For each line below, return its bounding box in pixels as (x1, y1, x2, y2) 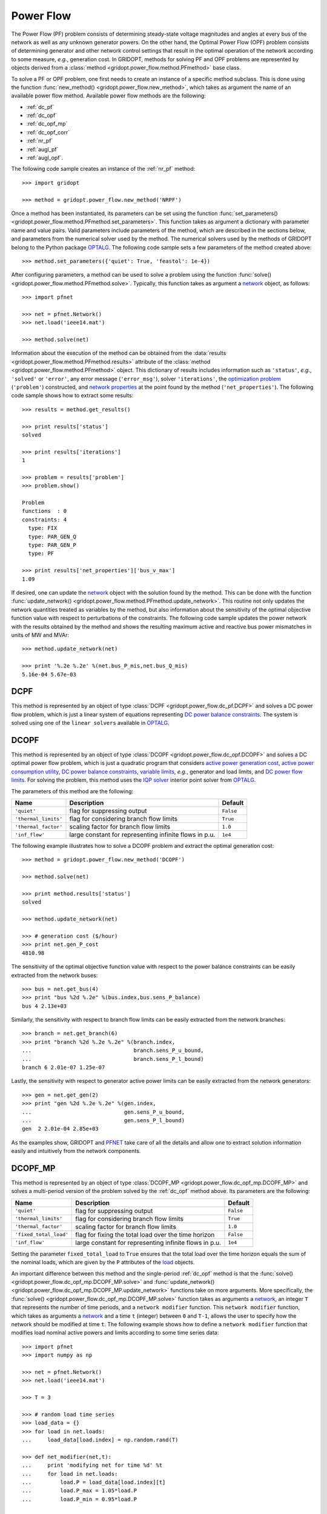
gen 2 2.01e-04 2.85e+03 (22, 1125, 99, 1132)
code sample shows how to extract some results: (11, 392, 134, 399)
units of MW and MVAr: (11, 631, 70, 638)
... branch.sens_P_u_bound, (22, 1047, 204, 1054)
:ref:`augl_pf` (26, 145, 59, 153)
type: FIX (28, 524, 58, 532)
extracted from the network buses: (11, 971, 98, 979)
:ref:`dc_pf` (26, 103, 54, 110)
